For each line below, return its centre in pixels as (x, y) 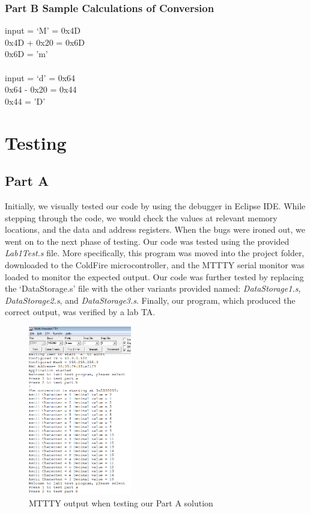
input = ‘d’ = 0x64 (40, 77)
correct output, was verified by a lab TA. (80, 312)
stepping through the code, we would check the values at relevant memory (141, 217)
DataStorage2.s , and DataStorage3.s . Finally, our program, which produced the (150, 300)
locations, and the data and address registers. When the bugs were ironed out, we (155, 229)
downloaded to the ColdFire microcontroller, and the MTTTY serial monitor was (155, 264)
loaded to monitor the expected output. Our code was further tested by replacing (154, 276)
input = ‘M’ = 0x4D (43, 30)
